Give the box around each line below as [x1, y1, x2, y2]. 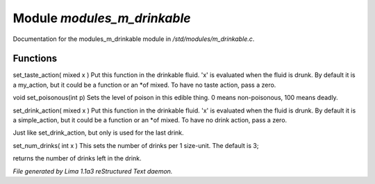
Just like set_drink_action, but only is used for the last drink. [12, 128, 184, 137]
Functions [12, 53, 58, 65]
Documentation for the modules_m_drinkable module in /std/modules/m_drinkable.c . [12, 35, 255, 43]
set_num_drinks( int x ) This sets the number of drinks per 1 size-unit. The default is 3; [12, 141, 259, 149]
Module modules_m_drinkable [12, 10, 191, 26]
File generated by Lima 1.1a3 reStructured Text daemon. [12, 167, 173, 175]
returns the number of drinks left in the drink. [12, 154, 142, 162]
